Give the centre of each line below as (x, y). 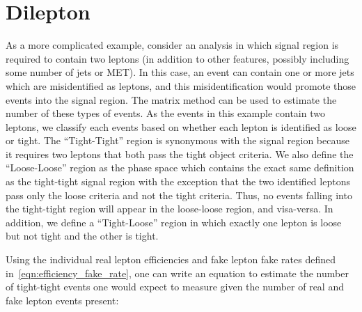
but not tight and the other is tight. (82, 236)
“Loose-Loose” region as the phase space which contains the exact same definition (180, 167)
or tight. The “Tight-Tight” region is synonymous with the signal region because (178, 140)
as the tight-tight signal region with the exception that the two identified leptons (178, 181)
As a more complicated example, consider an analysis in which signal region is (172, 45)
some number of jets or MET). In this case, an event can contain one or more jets (180, 72)
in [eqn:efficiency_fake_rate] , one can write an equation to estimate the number (177, 273)
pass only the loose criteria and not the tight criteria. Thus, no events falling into (179, 195)
